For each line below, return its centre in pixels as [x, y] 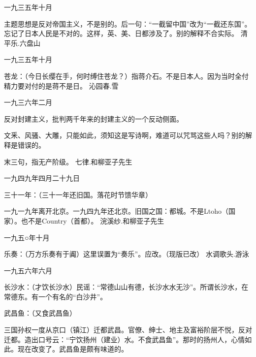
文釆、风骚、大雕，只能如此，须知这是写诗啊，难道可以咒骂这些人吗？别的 [125, 135]
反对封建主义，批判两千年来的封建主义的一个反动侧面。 [94, 118]
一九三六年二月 [28, 102]
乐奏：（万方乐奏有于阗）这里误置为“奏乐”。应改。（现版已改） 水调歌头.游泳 [127, 254]
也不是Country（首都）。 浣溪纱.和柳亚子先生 [93, 220]
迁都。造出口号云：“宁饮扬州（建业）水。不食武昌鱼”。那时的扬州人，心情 [125, 339]
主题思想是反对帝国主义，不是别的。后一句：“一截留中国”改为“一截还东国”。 [128, 23]
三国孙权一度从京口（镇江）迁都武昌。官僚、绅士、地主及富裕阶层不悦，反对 [128, 330]
